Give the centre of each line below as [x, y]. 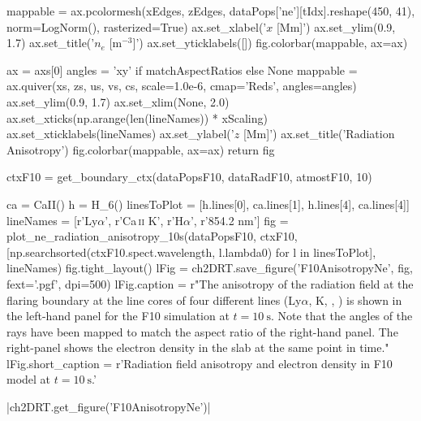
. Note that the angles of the [342, 316]
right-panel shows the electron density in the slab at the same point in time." [198, 347]
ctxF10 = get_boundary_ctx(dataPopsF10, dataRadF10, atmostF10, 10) [189, 177]
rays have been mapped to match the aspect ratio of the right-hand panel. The [202, 331]
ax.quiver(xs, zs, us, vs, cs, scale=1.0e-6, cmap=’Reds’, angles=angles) [182, 86]
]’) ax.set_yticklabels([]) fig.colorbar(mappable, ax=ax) [270, 43]
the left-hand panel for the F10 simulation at [118, 316]
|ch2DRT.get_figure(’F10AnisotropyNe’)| [109, 407]
